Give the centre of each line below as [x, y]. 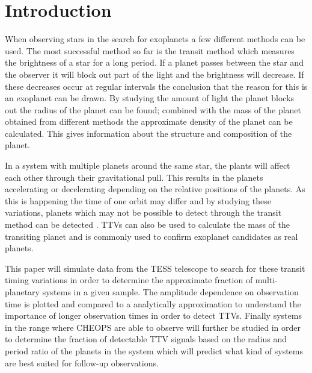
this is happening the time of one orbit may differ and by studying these [138, 200]
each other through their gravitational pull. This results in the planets [134, 177]
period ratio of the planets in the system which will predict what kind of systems [154, 350]
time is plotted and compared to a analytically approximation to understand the [153, 303]
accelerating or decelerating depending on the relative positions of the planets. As [155, 189]
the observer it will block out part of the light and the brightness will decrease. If [154, 74]
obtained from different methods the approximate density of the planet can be [149, 121]
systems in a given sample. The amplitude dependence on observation [170, 292]
